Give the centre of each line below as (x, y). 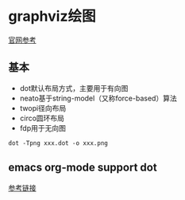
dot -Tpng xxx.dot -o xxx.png (58, 143)
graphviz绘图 (52, 16)
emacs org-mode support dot (83, 168)
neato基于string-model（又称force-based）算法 (98, 98)
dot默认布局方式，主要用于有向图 (74, 88)
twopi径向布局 (43, 108)
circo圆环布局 (42, 118)
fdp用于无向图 (42, 127)
